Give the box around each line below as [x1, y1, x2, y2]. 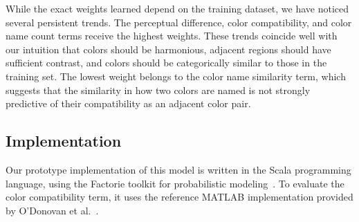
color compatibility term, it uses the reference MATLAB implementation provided [6, 189, 353, 204]
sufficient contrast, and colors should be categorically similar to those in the [6, 55, 327, 70]
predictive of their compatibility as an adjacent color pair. [6, 96, 251, 111]
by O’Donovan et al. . [6, 203, 99, 217]
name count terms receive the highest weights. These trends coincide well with [6, 28, 338, 43]
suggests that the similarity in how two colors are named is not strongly [6, 82, 311, 97]
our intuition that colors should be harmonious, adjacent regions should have [6, 41, 331, 56]
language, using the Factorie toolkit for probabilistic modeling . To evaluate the [6, 176, 344, 190]
